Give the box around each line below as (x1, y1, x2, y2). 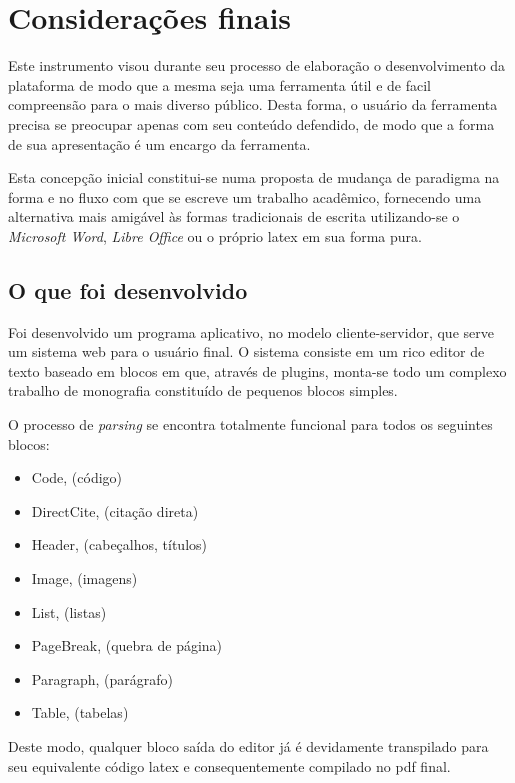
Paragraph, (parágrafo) (31, 668, 173, 689)
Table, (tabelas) (31, 702, 129, 723)
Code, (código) (31, 467, 123, 488)
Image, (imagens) (31, 568, 138, 589)
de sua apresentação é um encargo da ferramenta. (8, 133, 311, 154)
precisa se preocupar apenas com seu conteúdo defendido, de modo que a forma (8, 113, 495, 134)
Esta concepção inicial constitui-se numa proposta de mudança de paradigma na (8, 167, 500, 188)
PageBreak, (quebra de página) (31, 635, 223, 656)
